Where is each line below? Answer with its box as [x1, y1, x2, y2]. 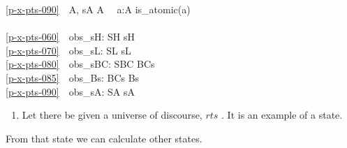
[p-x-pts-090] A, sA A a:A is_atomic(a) [6, 2, 191, 16]
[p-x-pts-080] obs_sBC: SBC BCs [6, 57, 155, 71]
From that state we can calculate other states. [6, 131, 202, 145]
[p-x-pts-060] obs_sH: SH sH [6, 29, 135, 44]
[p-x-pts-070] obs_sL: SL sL [6, 43, 131, 57]
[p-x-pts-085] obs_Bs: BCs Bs [6, 70, 140, 84]
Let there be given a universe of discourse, [22, 108, 202, 122]
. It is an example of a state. [221, 108, 343, 122]
